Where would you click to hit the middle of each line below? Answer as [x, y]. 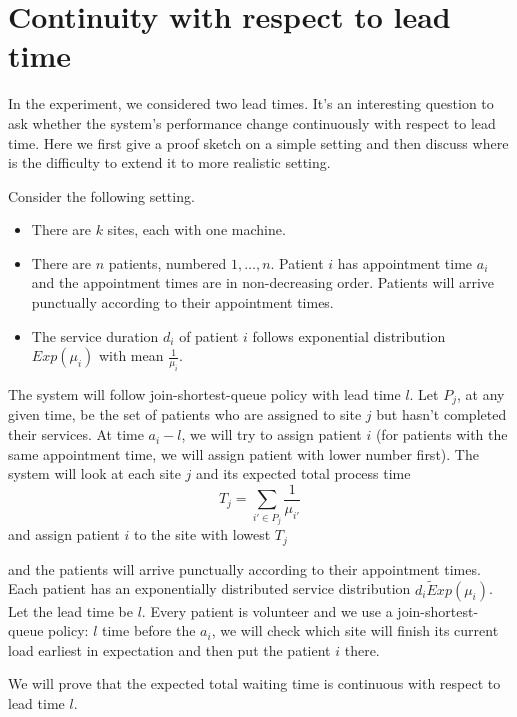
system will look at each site [94, 473]
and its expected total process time [303, 473]
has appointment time [405, 262]
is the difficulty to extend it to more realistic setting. [169, 162]
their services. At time [76, 434]
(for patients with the [441, 434]
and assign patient [64, 534]
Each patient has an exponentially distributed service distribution [209, 588]
